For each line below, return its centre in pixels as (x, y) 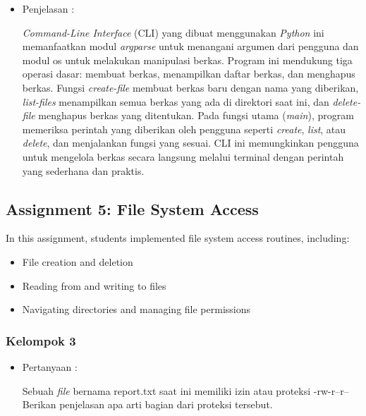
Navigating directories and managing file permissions (136, 309)
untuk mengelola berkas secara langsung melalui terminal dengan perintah (183, 156)
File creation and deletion (78, 261)
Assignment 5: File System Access (132, 208)
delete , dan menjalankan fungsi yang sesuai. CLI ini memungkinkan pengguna (190, 143)
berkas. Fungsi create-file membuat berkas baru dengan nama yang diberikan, (190, 87)
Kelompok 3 (41, 340)
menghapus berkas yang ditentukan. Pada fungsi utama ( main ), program (196, 115)
